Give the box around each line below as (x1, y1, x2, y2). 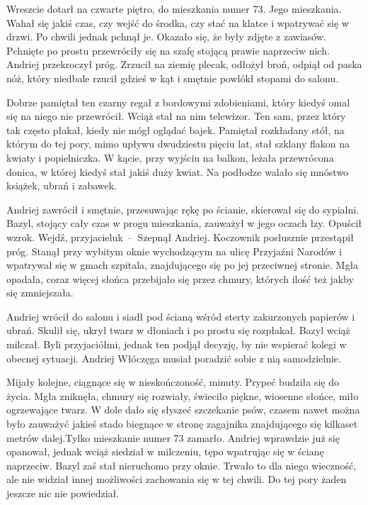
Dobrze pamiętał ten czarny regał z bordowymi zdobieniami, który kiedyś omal (6, 94, 350, 109)
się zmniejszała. (6, 285, 74, 300)
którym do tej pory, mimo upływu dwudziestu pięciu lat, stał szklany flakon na (6, 136, 350, 151)
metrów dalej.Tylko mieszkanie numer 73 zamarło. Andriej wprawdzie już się (6, 430, 340, 445)
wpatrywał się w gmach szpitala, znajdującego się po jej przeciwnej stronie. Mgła (6, 257, 359, 272)
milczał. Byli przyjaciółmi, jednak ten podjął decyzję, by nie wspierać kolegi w (6, 337, 347, 352)
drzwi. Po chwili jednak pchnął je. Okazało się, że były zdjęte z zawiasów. (6, 29, 326, 44)
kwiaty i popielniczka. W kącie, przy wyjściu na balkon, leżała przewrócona (6, 150, 334, 165)
